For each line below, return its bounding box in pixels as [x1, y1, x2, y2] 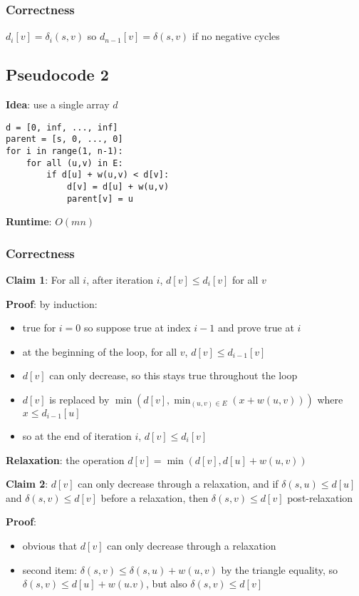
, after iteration [86, 272, 154, 287]
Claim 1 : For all [6, 272, 80, 287]
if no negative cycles [192, 29, 280, 43]
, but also [146, 576, 187, 591]
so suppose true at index [83, 320, 191, 335]
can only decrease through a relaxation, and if [78, 476, 279, 491]
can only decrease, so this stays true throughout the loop [49, 368, 298, 383]
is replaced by [49, 391, 110, 406]
